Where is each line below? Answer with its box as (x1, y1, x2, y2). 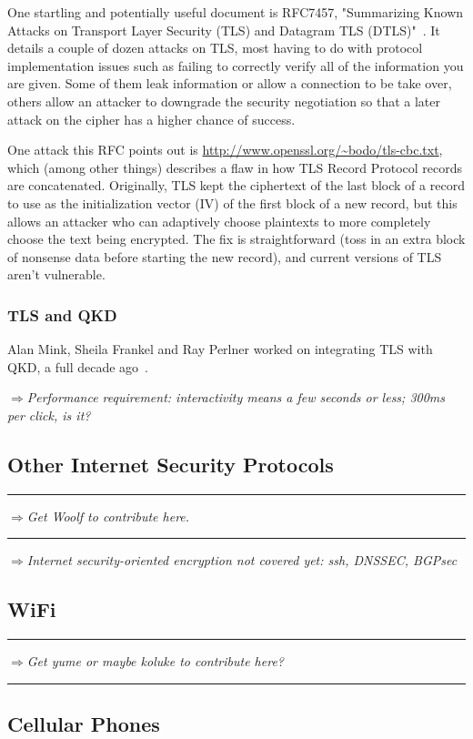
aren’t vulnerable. (7, 265, 106, 284)
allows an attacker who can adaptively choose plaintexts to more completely (7, 211, 431, 230)
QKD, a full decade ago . (7, 357, 148, 376)
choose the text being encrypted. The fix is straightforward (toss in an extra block (7, 229, 466, 248)
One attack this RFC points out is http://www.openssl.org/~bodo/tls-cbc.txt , (7, 140, 443, 159)
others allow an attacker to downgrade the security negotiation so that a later (7, 91, 441, 110)
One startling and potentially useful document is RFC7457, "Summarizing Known (7, 3, 464, 21)
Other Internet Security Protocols (7, 450, 334, 478)
